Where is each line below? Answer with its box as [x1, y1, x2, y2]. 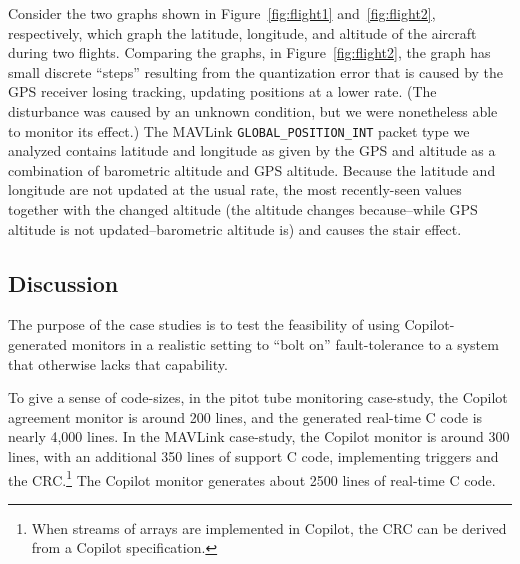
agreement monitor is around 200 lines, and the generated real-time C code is [8, 406, 483, 427]
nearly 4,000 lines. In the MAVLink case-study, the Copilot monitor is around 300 [8, 426, 510, 447]
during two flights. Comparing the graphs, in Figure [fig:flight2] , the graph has [8, 42, 491, 63]
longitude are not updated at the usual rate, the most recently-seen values [8, 179, 462, 200]
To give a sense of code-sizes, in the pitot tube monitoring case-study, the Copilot [8, 387, 508, 408]
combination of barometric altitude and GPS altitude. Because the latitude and [8, 159, 496, 180]
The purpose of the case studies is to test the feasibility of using [8, 314, 400, 335]
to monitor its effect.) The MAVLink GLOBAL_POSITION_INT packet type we [8, 120, 470, 141]
